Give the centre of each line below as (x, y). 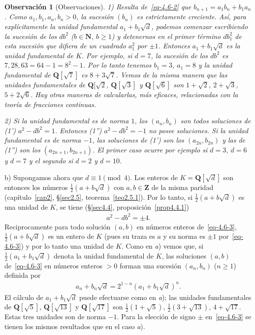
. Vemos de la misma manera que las (172, 75)
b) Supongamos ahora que (44, 177)
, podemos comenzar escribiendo (200, 26)
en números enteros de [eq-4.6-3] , (187, 226)
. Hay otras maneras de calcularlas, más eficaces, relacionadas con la (134, 94)
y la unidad (215, 65)
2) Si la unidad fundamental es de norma (67, 121)
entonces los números (36, 187)
